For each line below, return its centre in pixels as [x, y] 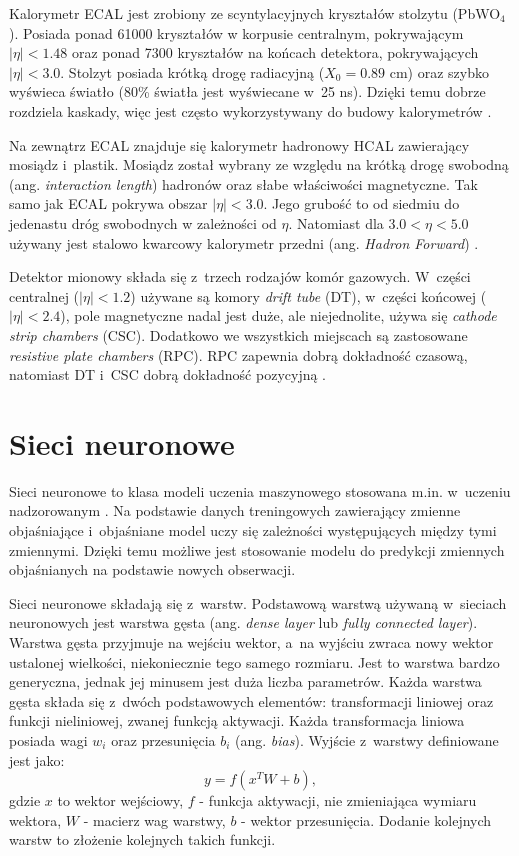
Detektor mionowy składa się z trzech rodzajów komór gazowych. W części [240, 276]
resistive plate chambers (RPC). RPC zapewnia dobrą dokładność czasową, [238, 354]
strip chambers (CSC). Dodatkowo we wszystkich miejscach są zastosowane [238, 334]
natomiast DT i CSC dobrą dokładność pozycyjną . [168, 374]
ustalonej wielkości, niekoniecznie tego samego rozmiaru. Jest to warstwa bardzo [254, 661]
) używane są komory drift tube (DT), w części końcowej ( [308, 295]
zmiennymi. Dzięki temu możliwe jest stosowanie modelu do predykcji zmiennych [257, 549]
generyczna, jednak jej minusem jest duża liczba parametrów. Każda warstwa [245, 681]
